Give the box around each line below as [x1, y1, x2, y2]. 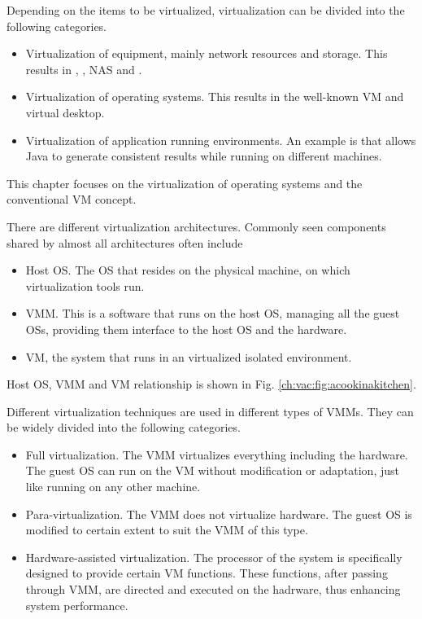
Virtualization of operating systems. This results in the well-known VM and [25, 88, 404, 105]
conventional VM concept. [7, 191, 137, 208]
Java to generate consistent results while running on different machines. [25, 147, 382, 165]
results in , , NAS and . [25, 60, 142, 77]
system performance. [25, 596, 128, 613]
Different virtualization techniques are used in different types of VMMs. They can [7, 402, 414, 419]
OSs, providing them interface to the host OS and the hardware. [25, 320, 347, 337]
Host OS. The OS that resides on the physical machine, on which [25, 261, 350, 279]
